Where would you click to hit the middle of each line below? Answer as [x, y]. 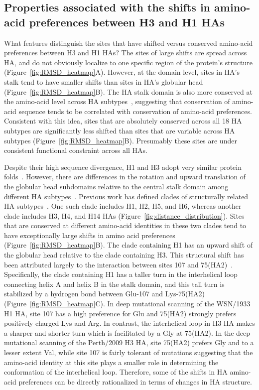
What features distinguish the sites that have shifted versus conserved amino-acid [129, 43]
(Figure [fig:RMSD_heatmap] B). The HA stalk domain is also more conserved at [128, 91]
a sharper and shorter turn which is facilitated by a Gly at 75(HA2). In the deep [127, 332]
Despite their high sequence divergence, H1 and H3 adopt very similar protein [123, 167]
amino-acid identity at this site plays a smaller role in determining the [111, 362]
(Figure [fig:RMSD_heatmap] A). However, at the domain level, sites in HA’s [122, 72]
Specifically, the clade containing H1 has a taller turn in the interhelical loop [121, 274]
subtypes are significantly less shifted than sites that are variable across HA [120, 130]
